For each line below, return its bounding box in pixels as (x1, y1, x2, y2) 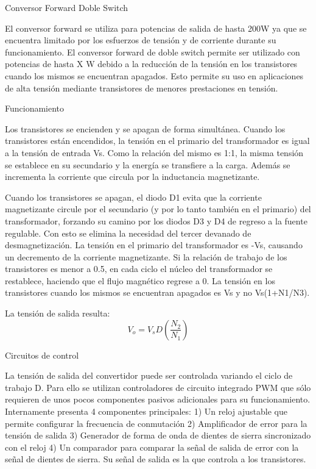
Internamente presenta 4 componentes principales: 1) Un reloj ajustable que (5, 405, 288, 418)
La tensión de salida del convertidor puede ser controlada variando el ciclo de (5, 369, 293, 382)
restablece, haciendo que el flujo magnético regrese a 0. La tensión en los (5, 274, 275, 287)
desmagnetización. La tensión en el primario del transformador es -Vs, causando (5, 238, 303, 251)
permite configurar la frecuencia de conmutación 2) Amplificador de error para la (5, 417, 307, 429)
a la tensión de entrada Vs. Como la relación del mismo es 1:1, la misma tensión (5, 146, 304, 159)
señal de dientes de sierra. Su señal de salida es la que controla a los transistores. (5, 453, 306, 465)
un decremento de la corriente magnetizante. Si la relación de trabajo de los (5, 250, 287, 263)
